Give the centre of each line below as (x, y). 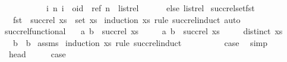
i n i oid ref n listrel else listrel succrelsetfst (150, 8)
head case (37, 54)
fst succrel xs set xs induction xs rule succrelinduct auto (127, 19)
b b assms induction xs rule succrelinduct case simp (140, 42)
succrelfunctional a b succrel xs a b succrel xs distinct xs (143, 31)
